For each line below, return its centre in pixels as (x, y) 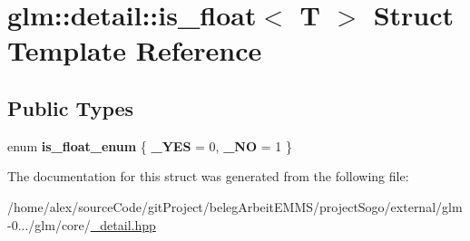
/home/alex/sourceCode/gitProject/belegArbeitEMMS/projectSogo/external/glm (235, 206)
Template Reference (135, 50)
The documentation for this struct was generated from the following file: (208, 176)
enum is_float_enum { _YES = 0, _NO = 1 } (150, 145)
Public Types (71, 107)
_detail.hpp (123, 224)
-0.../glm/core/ (49, 224)
